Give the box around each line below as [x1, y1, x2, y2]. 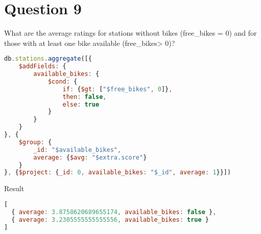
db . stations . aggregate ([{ [4, 55, 92, 63]
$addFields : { [18, 63, 66, 70]
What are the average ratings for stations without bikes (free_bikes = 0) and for [4, 28, 257, 38]
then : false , [62, 93, 107, 100]
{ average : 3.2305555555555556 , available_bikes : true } [11, 216, 209, 223]
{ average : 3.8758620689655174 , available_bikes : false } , [11, 208, 217, 216]
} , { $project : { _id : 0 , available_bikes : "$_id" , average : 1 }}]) [4, 169, 231, 176]
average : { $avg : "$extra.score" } [33, 153, 147, 161]
